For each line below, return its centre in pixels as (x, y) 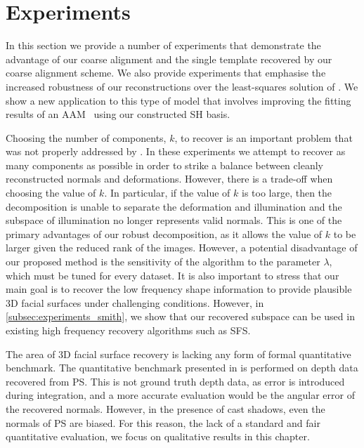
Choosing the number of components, (86, 137)
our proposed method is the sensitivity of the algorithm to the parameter (163, 262)
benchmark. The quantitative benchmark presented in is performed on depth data (182, 368)
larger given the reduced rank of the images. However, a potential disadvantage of (182, 248)
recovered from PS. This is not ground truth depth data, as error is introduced (175, 381)
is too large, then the (287, 193)
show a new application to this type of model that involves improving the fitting (178, 100)
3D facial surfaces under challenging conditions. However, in (135, 302)
